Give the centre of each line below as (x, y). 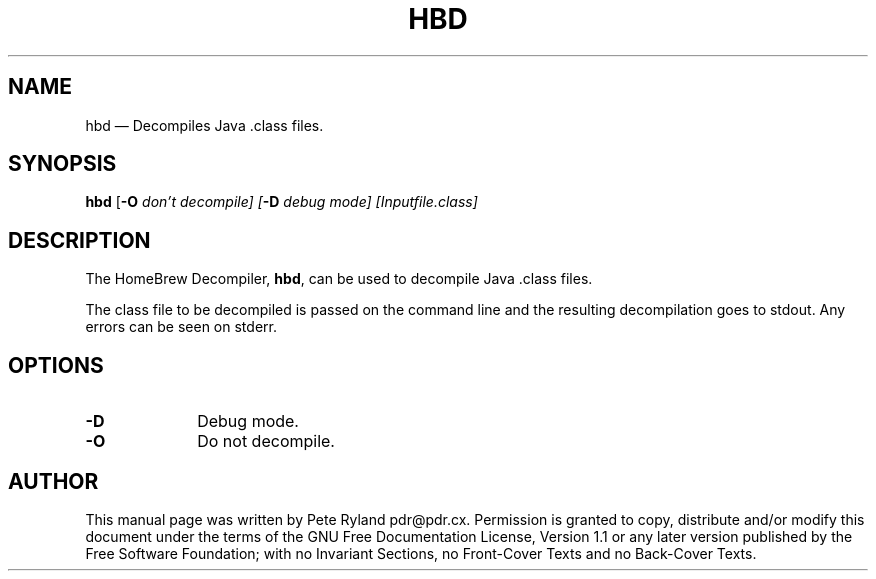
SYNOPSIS (62, 164)
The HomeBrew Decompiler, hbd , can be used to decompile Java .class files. (339, 279)
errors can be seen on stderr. (181, 327)
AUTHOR (53, 481)
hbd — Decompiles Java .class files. (204, 125)
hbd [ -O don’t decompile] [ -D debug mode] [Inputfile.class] (281, 202)
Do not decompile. (266, 441)
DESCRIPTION (79, 240)
